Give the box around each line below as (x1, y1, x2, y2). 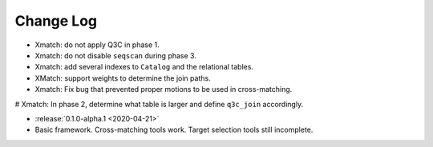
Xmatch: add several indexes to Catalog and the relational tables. (34, 62, 254, 72)
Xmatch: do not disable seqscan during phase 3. (34, 50, 196, 60)
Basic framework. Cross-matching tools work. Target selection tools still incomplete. (34, 125, 314, 135)
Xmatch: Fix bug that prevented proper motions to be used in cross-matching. (34, 85, 293, 94)
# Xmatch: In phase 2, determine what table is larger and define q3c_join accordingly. (14, 99, 304, 109)
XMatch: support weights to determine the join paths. (34, 73, 212, 83)
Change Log (14, 12, 98, 30)
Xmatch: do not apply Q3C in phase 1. (34, 40, 160, 50)
